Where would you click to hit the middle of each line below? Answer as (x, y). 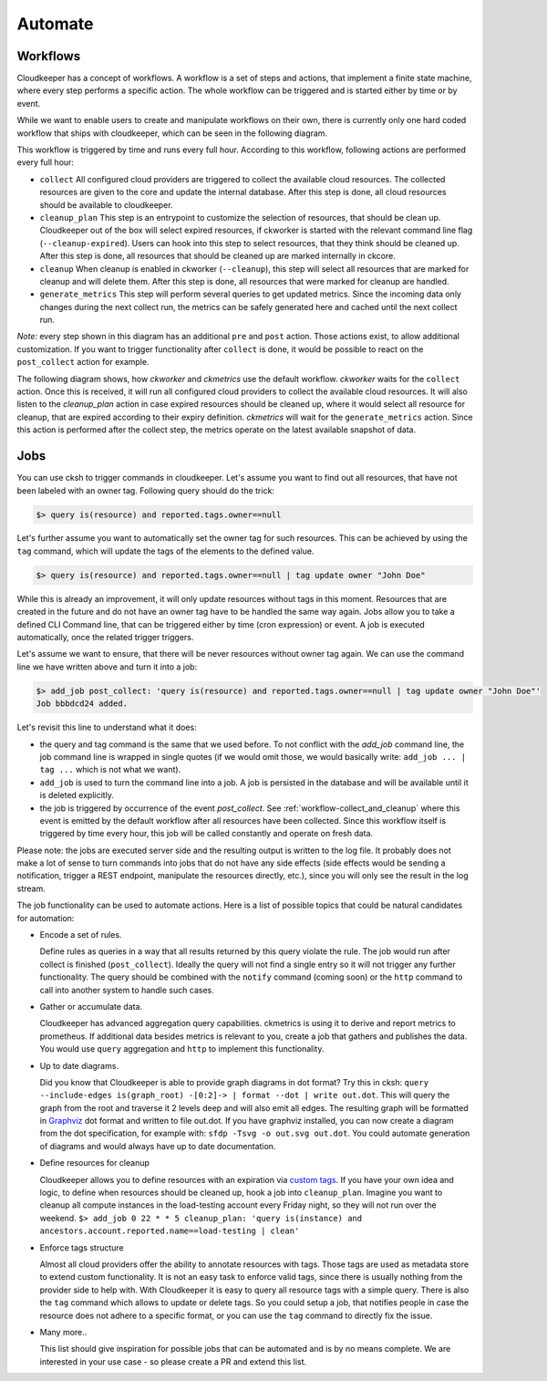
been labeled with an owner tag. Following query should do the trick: (146, 490)
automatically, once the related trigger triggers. (105, 638)
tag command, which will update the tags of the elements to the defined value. (165, 551)
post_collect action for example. (83, 362)
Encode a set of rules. (81, 935)
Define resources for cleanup (95, 1163)
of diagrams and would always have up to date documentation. (158, 1146)
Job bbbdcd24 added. (82, 704)
